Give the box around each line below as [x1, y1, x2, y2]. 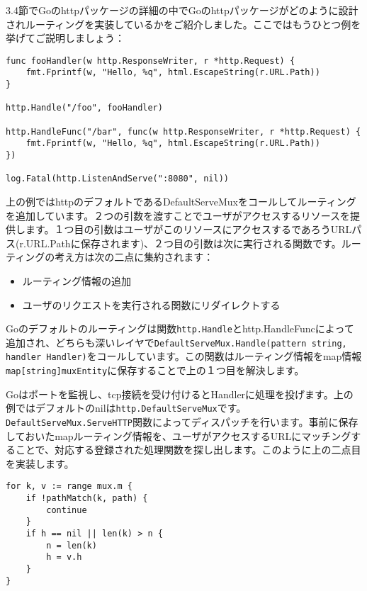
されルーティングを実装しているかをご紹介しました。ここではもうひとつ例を [6, 16, 361, 31]
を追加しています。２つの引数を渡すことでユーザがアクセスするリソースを [6, 208, 351, 223]
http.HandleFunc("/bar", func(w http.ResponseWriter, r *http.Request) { [6, 126, 361, 137]
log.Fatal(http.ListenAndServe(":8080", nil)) [6, 174, 229, 184]
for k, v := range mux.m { [6, 481, 132, 492]
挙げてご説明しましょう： [6, 30, 125, 45]
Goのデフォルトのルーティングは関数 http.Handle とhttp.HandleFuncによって [6, 321, 354, 336]
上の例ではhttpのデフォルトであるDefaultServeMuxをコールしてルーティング [6, 194, 356, 208]
